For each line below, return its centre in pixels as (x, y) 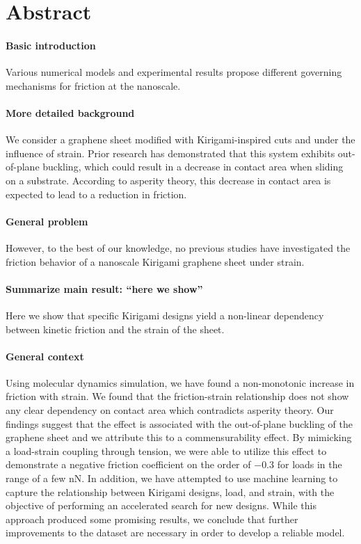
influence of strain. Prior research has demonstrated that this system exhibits (170, 153)
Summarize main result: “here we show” (104, 288)
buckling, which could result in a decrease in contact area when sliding (193, 167)
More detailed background (70, 112)
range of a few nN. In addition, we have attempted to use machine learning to (172, 478)
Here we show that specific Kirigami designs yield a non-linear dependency (165, 315)
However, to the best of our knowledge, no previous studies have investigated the (178, 247)
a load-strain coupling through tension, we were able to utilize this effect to (166, 450)
